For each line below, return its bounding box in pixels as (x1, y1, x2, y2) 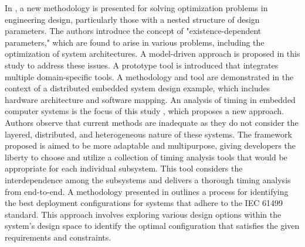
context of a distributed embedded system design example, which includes (5, 82, 270, 94)
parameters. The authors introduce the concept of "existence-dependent (5, 25, 262, 37)
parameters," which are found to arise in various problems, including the (5, 36, 265, 48)
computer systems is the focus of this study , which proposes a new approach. (5, 105, 284, 117)
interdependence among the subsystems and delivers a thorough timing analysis (5, 173, 291, 186)
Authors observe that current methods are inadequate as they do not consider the (5, 116, 299, 128)
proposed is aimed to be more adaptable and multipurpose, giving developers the (5, 139, 296, 152)
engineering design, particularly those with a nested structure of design (5, 13, 260, 25)
